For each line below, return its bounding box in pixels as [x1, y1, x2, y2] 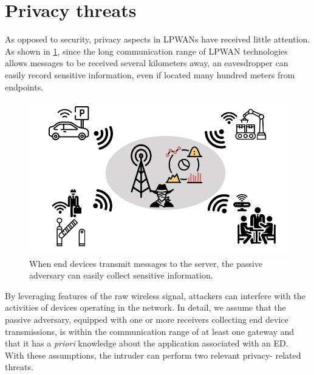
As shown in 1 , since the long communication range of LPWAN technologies [5, 44, 288, 57]
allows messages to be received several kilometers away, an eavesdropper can [5, 56, 288, 69]
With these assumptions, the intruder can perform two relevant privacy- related [5, 348, 301, 361]
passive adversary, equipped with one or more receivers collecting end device [5, 313, 288, 325]
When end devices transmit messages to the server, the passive [29, 257, 263, 269]
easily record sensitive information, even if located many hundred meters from [5, 68, 295, 81]
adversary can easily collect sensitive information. [29, 269, 213, 282]
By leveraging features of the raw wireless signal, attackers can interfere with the [5, 289, 305, 302]
